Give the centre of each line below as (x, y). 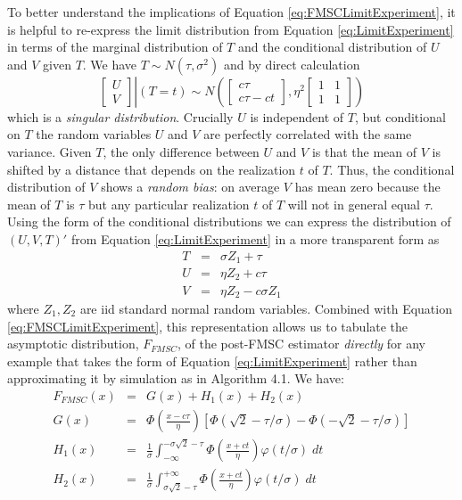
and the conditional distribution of (332, 47)
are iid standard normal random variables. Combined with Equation (266, 308)
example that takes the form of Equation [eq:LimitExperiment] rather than (212, 361)
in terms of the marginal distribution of (115, 47)
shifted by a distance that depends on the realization (152, 169)
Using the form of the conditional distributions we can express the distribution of (229, 221)
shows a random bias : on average (190, 187)
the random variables (94, 134)
